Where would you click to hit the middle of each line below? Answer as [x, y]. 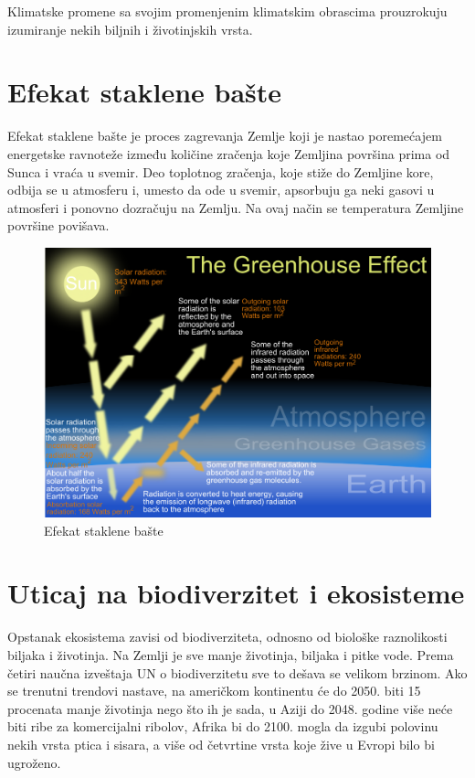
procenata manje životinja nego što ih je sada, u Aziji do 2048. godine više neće [230, 708]
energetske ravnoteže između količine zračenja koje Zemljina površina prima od [229, 153]
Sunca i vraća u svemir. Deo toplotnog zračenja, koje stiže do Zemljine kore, [221, 171]
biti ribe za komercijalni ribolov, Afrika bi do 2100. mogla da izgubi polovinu [223, 726]
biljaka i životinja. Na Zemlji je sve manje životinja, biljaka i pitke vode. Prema [231, 655]
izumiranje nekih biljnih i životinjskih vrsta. [130, 29]
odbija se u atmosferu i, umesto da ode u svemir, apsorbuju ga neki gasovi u [221, 190]
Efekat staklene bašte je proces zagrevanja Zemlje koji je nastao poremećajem [225, 136]
